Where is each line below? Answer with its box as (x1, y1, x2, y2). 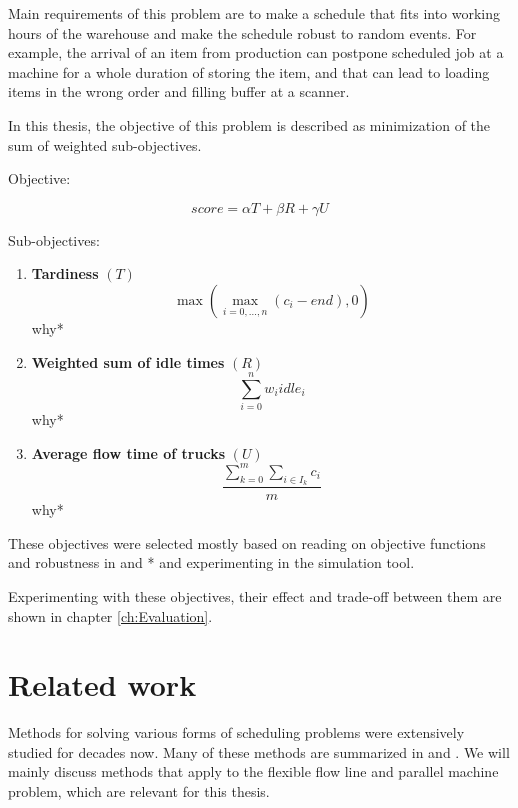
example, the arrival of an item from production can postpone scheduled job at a (8, 42, 504, 63)
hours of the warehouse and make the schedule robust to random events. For (8, 22, 477, 43)
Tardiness (31, 263, 99, 284)
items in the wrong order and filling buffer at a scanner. (8, 81, 350, 102)
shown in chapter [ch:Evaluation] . (8, 605, 213, 626)
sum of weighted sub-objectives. (8, 134, 202, 155)
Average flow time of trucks (31, 442, 225, 463)
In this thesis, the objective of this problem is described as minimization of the (8, 114, 491, 135)
